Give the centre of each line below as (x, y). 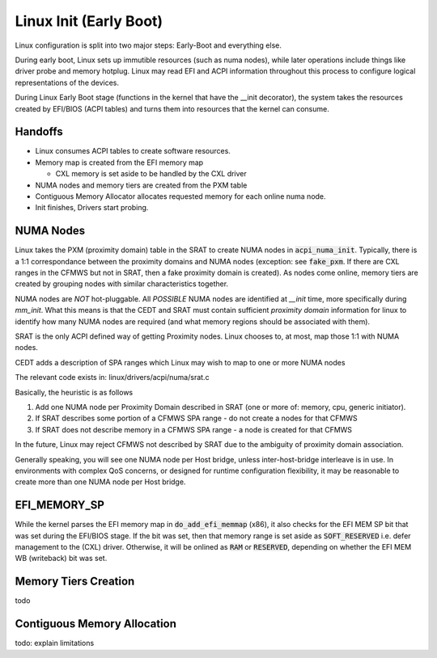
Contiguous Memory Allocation (96, 624)
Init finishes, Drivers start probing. (92, 208)
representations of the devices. (67, 82)
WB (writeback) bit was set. (61, 559)
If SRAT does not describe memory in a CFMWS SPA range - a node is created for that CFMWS (193, 429)
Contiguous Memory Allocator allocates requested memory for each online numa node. (181, 196)
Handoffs (39, 132)
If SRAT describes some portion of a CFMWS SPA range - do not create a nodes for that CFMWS (196, 418)
